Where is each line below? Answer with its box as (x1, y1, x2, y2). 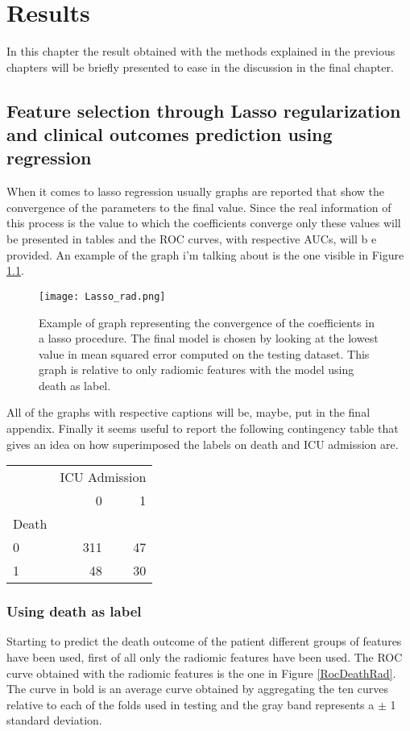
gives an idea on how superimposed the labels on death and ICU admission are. (6, 435, 399, 452)
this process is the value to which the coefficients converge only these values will (6, 214, 401, 231)
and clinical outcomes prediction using (6, 122, 333, 147)
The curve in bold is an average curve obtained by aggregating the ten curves (6, 680, 388, 697)
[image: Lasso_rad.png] (39, 290, 166, 302)
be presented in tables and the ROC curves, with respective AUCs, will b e (6, 231, 377, 247)
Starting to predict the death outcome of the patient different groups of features (6, 633, 402, 650)
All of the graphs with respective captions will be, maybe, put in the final (6, 404, 371, 421)
